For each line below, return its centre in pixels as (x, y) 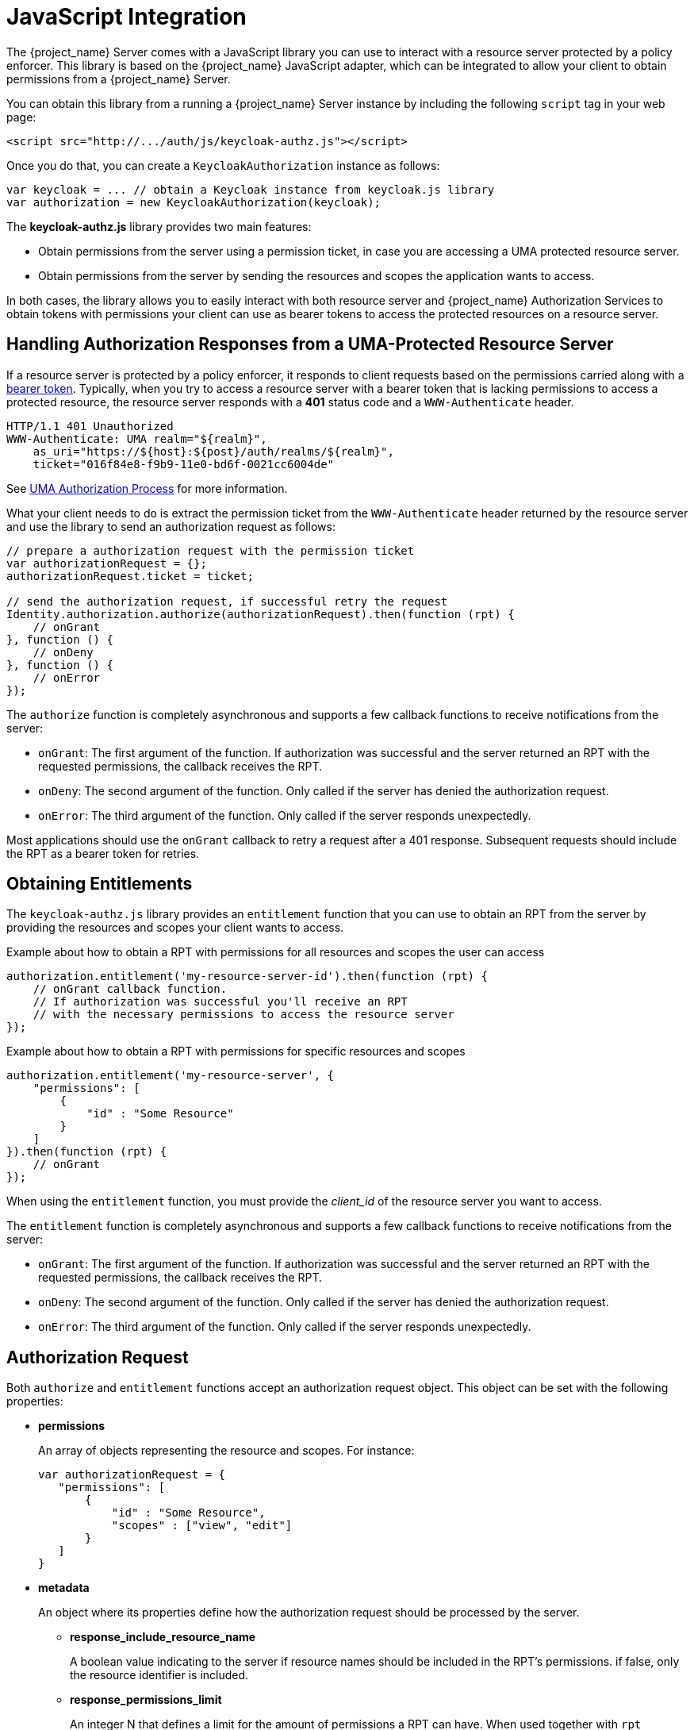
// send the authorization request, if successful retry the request (227, 601)
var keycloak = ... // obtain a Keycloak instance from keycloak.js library (251, 189)
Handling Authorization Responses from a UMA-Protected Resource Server (310, 344)
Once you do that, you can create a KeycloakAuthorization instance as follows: (223, 165)
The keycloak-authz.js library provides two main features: (159, 226)
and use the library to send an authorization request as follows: (171, 526)
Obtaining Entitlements (100, 884)
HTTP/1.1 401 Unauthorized (90, 426)
